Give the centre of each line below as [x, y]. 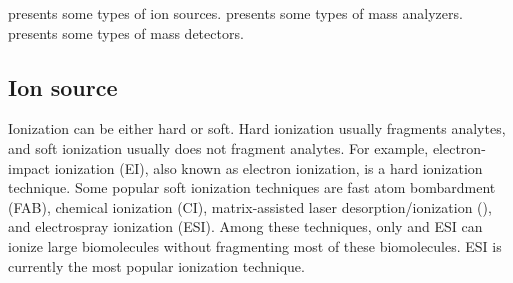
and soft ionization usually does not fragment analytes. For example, [218, 147]
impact [29, 167]
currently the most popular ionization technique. [156, 265]
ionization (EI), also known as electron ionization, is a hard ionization [268, 167]
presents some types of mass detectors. [126, 32]
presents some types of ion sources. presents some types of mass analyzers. [235, 13]
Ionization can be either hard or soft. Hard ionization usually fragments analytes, [257, 128]
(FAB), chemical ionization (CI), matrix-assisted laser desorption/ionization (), [250, 206]
